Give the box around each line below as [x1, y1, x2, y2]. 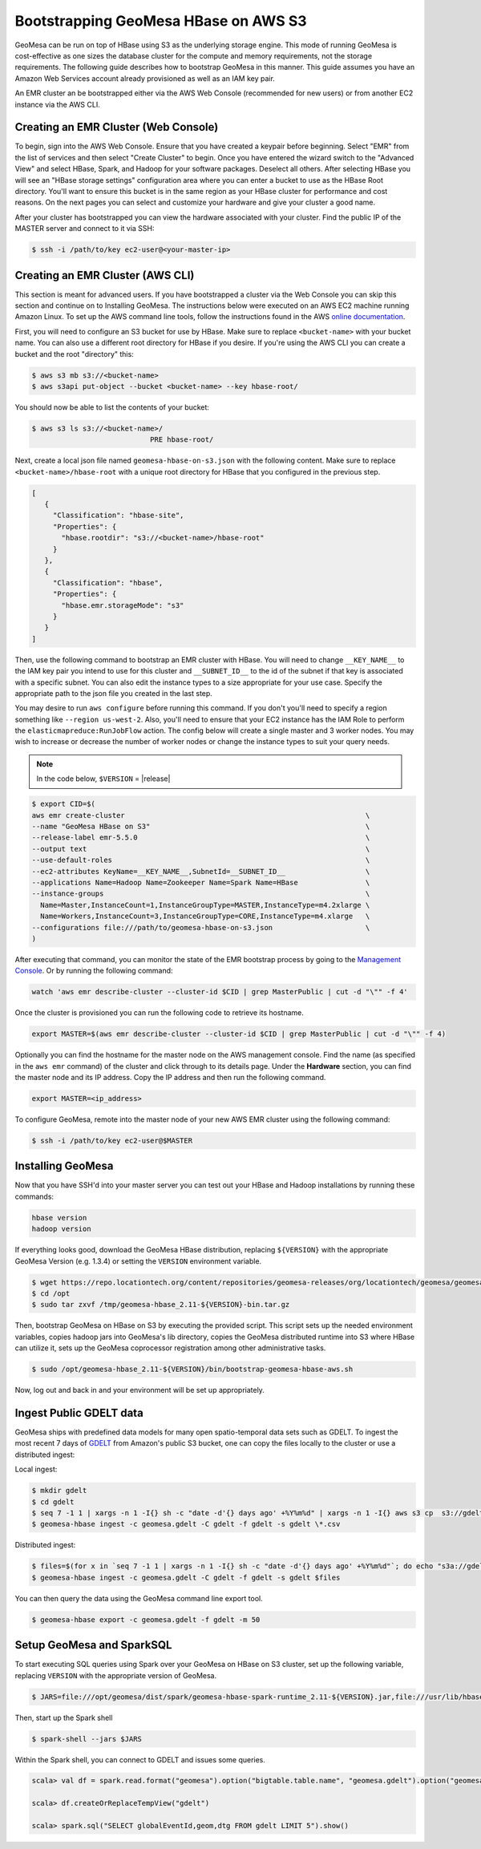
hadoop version [31, 1224, 91, 1234]
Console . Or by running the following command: [14, 966, 173, 976]
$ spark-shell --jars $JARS [31, 1734, 142, 1743]
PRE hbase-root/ [149, 435, 214, 444]
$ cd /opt [31, 1289, 71, 1298]
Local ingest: [14, 1464, 58, 1475]
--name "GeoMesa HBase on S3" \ [31, 822, 370, 831]
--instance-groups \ [31, 889, 370, 898]
